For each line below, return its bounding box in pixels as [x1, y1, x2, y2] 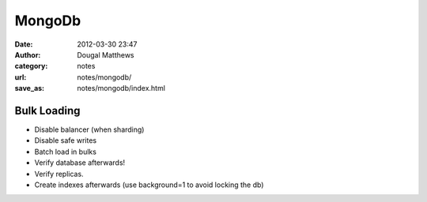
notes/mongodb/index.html [77, 84, 166, 93]
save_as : [14, 84, 45, 93]
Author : [14, 50, 41, 59]
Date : [14, 39, 33, 49]
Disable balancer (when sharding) [34, 125, 145, 134]
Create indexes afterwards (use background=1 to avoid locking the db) [34, 180, 264, 189]
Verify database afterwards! [34, 158, 126, 167]
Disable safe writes [34, 136, 97, 145]
